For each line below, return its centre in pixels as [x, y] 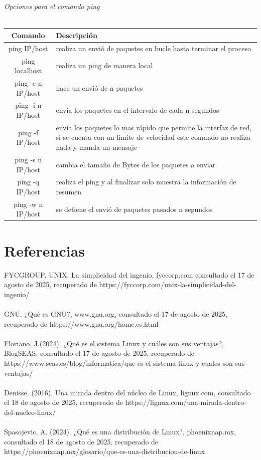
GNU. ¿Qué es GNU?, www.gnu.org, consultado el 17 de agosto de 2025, [116, 313]
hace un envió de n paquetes [99, 87]
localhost [28, 70]
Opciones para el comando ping [52, 6]
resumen [69, 191]
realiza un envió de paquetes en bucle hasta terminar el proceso [153, 48]
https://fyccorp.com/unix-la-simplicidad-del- [168, 284]
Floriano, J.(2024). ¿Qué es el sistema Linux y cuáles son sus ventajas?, [114, 343]
